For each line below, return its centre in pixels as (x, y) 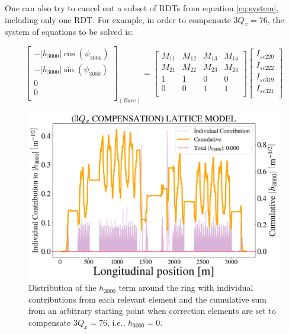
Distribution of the (62, 288)
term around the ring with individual (186, 288)
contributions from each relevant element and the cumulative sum (147, 299)
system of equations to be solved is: (69, 32)
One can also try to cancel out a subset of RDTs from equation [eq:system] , (142, 8)
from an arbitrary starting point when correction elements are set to (152, 311)
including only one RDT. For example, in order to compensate (118, 19)
